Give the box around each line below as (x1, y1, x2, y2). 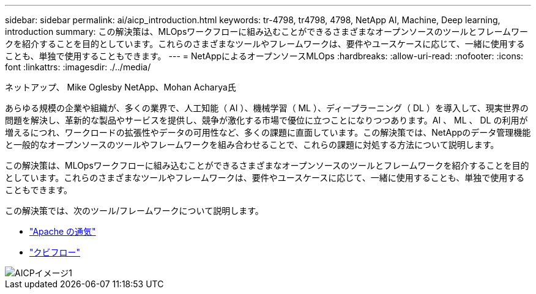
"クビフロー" (29, 247, 81, 257)
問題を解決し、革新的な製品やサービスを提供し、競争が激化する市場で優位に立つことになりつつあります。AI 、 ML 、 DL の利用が (5, 115, 528, 125)
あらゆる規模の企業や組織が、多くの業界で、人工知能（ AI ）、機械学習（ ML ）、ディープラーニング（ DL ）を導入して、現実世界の (5, 103, 529, 113)
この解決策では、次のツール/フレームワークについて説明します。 (5, 205, 264, 216)
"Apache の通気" (29, 226, 96, 237)
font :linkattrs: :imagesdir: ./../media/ (5, 62, 151, 72)
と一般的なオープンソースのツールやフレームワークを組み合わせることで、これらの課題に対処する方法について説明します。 (5, 139, 499, 150)
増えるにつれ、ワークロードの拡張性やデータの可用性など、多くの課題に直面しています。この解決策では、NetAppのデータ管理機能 (5, 127, 531, 138)
